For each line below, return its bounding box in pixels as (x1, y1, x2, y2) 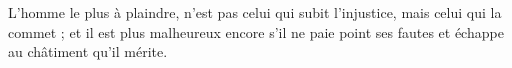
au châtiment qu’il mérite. (8, 41, 168, 62)
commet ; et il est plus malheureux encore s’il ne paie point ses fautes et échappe (8, 21, 504, 42)
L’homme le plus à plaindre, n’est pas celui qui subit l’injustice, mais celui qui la (8, 2, 502, 22)
